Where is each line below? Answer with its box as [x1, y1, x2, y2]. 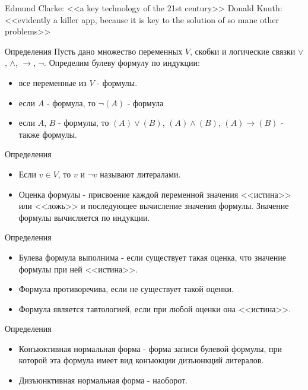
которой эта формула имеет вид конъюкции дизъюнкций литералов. [18, 354, 264, 366]
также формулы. [18, 128, 77, 140]
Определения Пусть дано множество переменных [5, 45, 183, 57]
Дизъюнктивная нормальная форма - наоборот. [18, 374, 188, 386]
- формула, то [46, 96, 96, 109]
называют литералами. [100, 167, 181, 180]
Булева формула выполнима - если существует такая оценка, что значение [18, 251, 286, 263]
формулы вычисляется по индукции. [18, 211, 150, 223]
